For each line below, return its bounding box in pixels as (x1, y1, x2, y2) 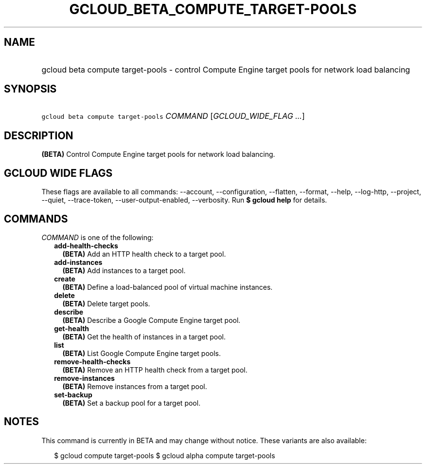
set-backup (54, 390, 92, 399)
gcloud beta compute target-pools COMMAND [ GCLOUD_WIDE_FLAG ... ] (41, 111, 305, 121)
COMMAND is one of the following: (41, 233, 154, 242)
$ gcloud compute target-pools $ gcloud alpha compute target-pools (54, 451, 275, 460)
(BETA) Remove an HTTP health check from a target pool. (62, 365, 248, 374)
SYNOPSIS (4, 83, 57, 95)
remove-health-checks (54, 357, 131, 366)
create (54, 274, 75, 283)
